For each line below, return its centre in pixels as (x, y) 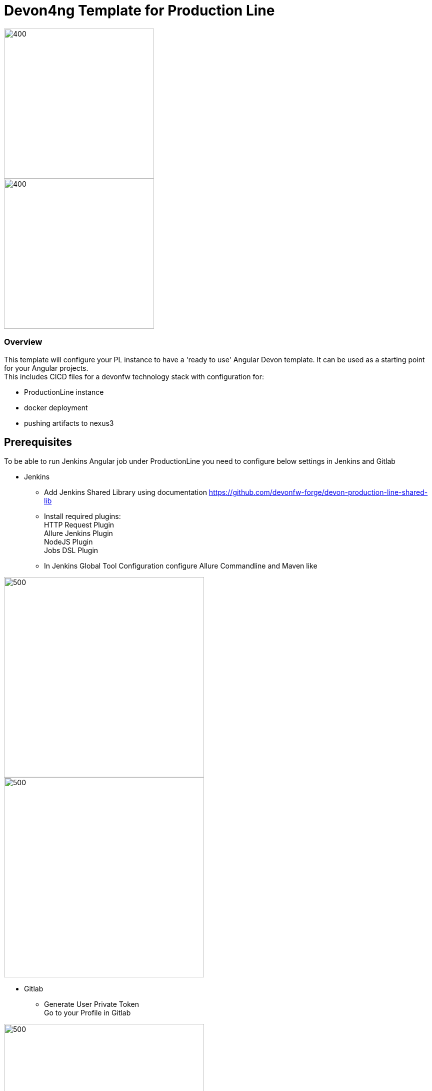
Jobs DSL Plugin (71, 551)
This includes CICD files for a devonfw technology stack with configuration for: (134, 376)
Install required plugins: (82, 516)
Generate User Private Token (91, 1004)
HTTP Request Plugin (79, 525)
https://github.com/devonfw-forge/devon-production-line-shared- (318, 492)
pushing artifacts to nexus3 (69, 423)
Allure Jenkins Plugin (78, 533)
